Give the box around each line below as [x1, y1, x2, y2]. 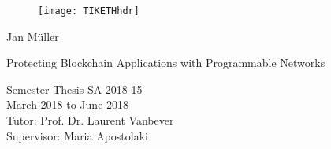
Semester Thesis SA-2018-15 [6, 80, 143, 97]
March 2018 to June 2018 [6, 96, 129, 113]
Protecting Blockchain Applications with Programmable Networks [6, 54, 325, 71]
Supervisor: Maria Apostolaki [6, 127, 148, 143]
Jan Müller [6, 28, 59, 44]
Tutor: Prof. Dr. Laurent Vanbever [6, 112, 174, 129]
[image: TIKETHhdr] [38, 6, 139, 17]
